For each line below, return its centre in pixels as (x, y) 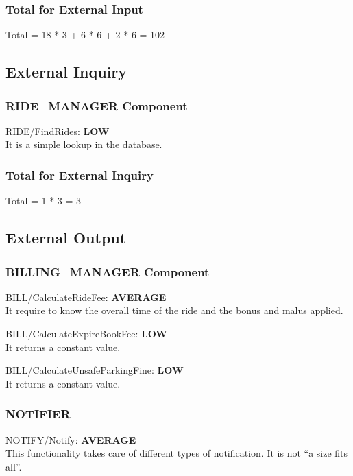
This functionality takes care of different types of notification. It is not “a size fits (177, 453)
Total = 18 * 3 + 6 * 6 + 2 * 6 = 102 (85, 35)
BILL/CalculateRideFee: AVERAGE (86, 297)
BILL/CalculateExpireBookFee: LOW (86, 333)
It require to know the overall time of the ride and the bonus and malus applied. (174, 310)
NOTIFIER (38, 414)
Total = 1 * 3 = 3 (44, 201)
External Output (66, 238)
